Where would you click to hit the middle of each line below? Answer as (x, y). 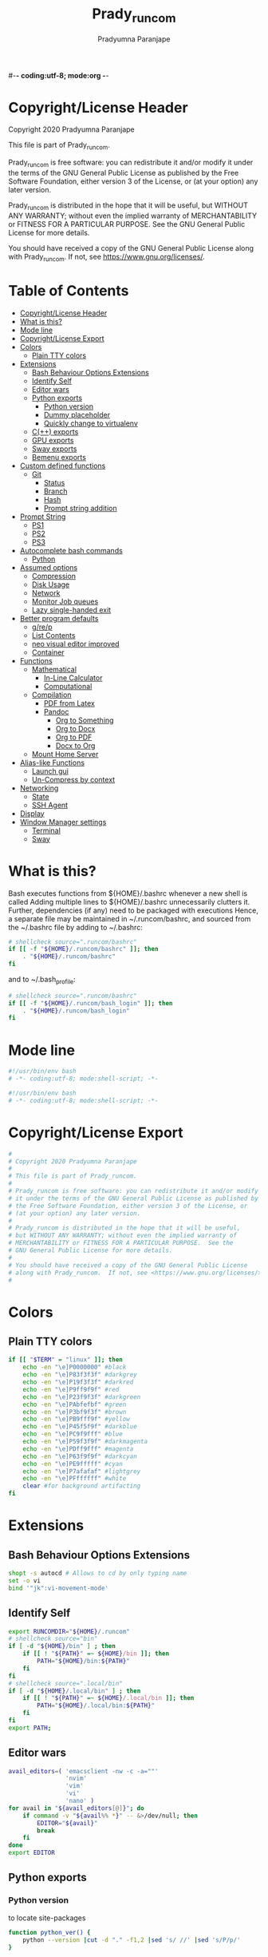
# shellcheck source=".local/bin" (66, 1683)
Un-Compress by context (73, 779)
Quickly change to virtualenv (91, 423)
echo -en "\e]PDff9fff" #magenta (78, 1449)
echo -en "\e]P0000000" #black (75, 1367)
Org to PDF (74, 737)
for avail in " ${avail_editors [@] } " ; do (77, 1808)
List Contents (53, 635)
